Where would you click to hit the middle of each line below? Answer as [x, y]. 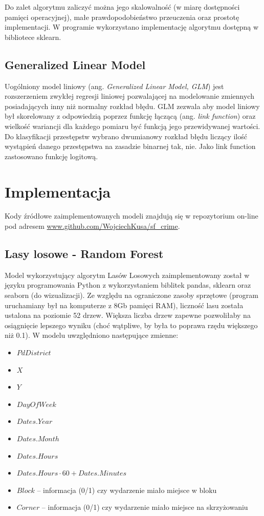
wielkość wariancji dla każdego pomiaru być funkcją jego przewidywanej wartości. [133, 126]
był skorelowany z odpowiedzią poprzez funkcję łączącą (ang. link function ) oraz [130, 116]
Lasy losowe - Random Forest [84, 254]
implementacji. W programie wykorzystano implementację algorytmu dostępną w [132, 27]
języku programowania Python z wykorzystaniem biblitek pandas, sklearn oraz [128, 285]
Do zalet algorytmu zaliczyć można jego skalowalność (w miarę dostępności [122, 7]
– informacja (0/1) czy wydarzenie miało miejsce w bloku [127, 490]
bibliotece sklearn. [33, 37]
